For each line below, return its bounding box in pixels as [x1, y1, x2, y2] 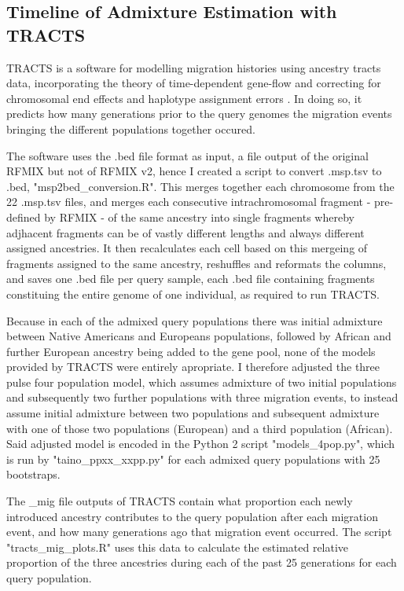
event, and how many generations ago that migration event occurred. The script [6, 523, 392, 540]
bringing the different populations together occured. [6, 120, 255, 137]
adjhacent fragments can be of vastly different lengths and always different [6, 224, 365, 240]
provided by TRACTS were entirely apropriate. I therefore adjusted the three [6, 358, 380, 375]
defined [6, 208, 41, 225]
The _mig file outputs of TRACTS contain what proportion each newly [6, 493, 353, 509]
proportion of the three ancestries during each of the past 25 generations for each [6, 554, 397, 571]
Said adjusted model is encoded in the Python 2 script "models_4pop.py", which [6, 435, 395, 452]
